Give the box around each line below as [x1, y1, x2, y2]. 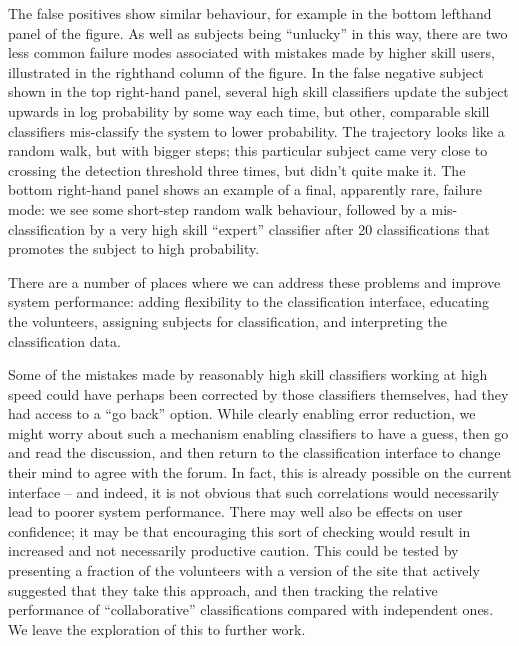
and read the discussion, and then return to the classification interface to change [8, 442, 501, 463]
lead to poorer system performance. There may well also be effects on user [8, 501, 463, 522]
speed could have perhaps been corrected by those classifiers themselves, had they [8, 383, 509, 404]
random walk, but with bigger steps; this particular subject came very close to [8, 140, 488, 161]
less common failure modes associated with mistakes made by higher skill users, [8, 42, 495, 63]
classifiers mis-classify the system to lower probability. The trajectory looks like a [8, 120, 505, 141]
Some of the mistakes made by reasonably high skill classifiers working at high [8, 364, 488, 385]
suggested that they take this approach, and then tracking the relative [8, 579, 438, 600]
